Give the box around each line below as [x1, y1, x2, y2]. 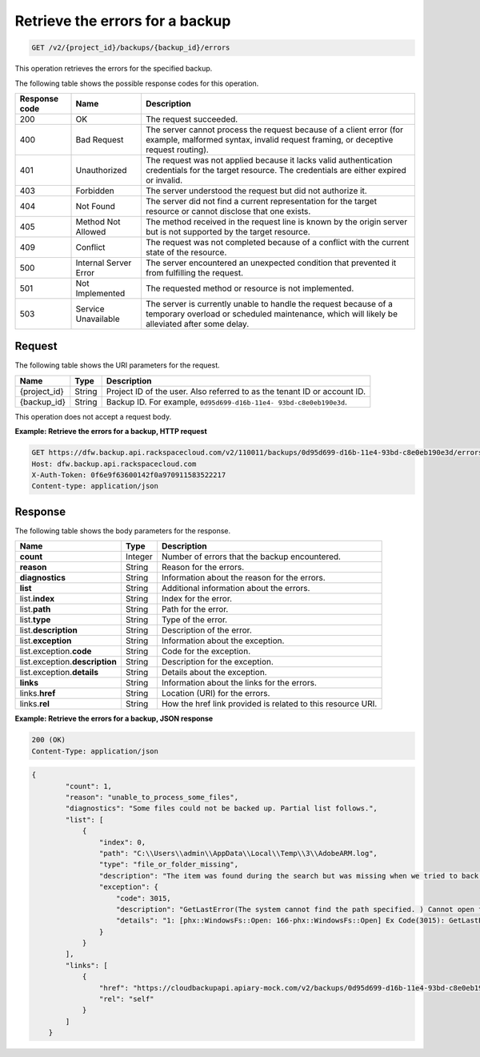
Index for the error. [161, 593, 232, 605]
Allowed [75, 226, 106, 237]
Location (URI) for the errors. [161, 688, 270, 699]
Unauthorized [75, 164, 127, 175]
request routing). [145, 144, 210, 155]
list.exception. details [19, 667, 99, 678]
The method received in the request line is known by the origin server [145, 216, 408, 227]
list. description [19, 625, 78, 636]
